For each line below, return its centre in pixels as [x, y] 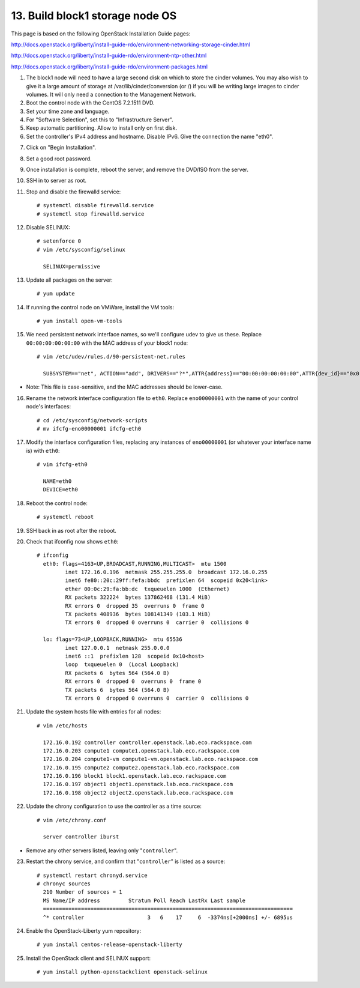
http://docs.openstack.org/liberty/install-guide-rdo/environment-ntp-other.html [109, 56]
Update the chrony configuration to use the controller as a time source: [114, 806]
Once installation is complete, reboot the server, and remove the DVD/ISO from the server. [137, 170]
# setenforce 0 [59, 241]
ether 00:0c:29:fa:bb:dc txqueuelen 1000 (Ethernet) [148, 589]
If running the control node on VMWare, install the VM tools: [100, 307]
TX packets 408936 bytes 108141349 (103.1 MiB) [138, 614]
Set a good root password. [59, 159]
